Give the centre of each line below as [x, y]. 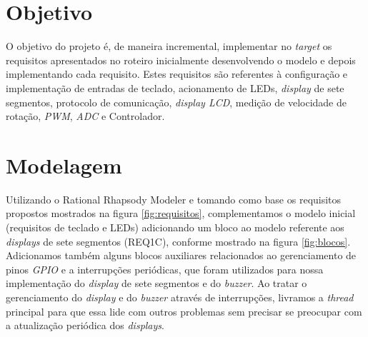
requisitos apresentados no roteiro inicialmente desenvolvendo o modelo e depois [181, 60]
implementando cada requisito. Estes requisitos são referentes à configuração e [177, 74]
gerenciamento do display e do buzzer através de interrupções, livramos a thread [180, 297]
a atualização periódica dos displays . [85, 325]
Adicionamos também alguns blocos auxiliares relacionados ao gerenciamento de [181, 255]
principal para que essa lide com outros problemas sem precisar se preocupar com [184, 311]
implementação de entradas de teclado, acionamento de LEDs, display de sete [175, 87]
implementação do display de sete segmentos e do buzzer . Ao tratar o [156, 283]
